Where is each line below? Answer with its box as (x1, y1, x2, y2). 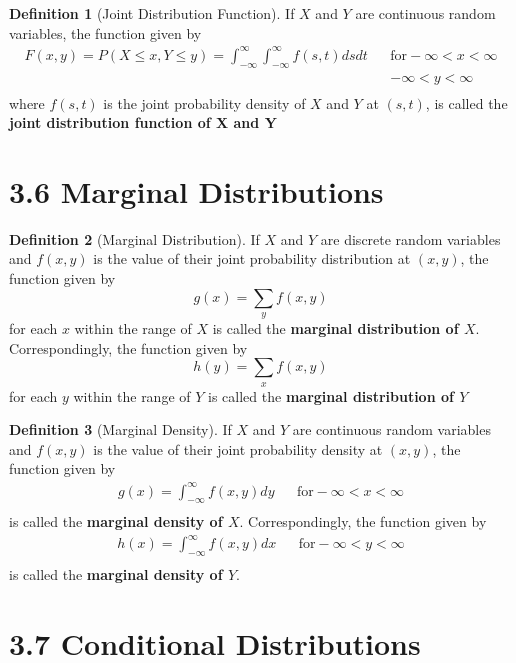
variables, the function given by (9, 22, 202, 43)
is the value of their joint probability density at (93, 438, 383, 459)
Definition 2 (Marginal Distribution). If (9, 228, 260, 249)
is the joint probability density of (103, 92, 306, 113)
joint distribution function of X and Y (9, 112, 277, 133)
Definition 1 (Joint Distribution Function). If (9, 3, 295, 23)
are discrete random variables (320, 228, 501, 249)
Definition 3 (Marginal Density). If (9, 419, 232, 440)
